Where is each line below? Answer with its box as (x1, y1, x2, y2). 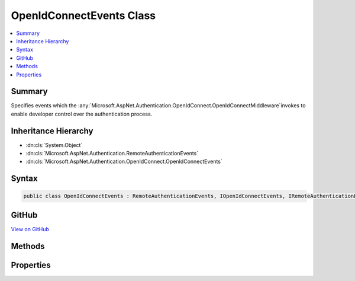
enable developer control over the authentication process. (11, 110, 153, 117)
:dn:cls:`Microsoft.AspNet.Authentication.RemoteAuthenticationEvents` (25, 150, 199, 157)
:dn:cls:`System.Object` (25, 141, 83, 148)
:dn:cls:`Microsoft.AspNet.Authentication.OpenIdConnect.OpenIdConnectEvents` (25, 158, 223, 165)
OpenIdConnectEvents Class (11, 9, 156, 22)
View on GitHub (11, 225, 50, 232)
